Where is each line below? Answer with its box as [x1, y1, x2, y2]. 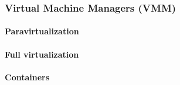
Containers [5, 70, 50, 83]
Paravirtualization [5, 25, 79, 37]
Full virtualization [5, 48, 79, 60]
